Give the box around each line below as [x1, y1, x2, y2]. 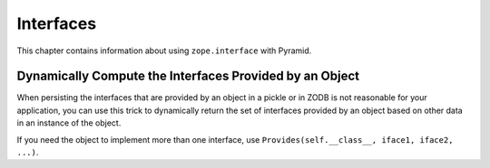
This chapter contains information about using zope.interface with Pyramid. [16, 45, 312, 56]
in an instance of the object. [16, 117, 122, 128]
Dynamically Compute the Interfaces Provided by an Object [16, 69, 360, 84]
